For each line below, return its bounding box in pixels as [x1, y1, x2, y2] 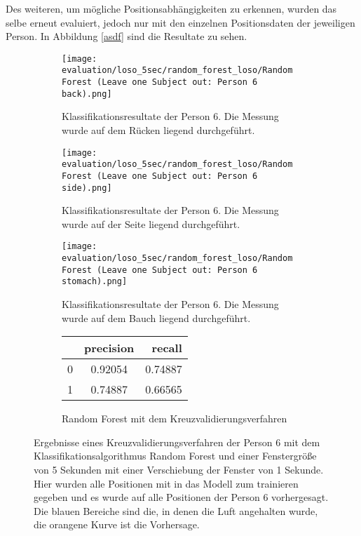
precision [84, 340, 135, 356]
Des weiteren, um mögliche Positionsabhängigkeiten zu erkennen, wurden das [6, 1, 337, 15]
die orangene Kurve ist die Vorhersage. [34, 517, 200, 532]
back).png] [62, 88, 112, 99]
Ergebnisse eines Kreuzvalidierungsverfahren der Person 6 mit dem [34, 434, 320, 449]
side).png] [62, 182, 112, 193]
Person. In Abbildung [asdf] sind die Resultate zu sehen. [6, 29, 247, 43]
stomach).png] [62, 276, 128, 287]
